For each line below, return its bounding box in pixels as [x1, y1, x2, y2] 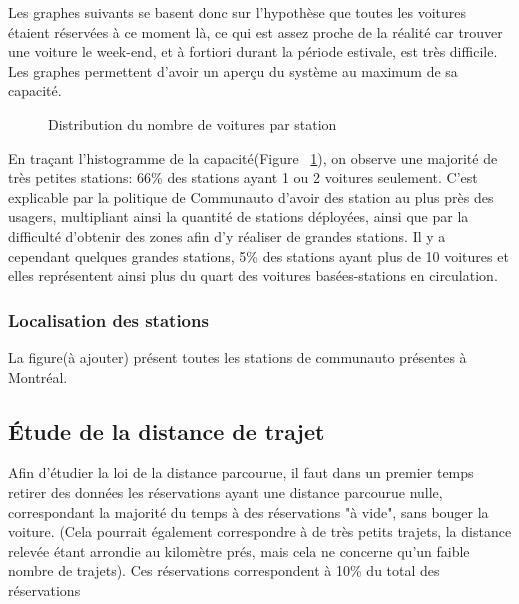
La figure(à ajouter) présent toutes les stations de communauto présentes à [8, 346, 467, 367]
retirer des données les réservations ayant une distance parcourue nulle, [8, 481, 443, 502]
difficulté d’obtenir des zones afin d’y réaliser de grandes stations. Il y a [8, 225, 446, 246]
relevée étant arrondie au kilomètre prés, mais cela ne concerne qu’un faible [8, 540, 470, 561]
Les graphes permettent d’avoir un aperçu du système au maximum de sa [8, 60, 458, 81]
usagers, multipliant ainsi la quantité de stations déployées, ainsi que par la [8, 206, 469, 227]
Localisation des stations [8, 307, 209, 332]
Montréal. [8, 366, 68, 387]
